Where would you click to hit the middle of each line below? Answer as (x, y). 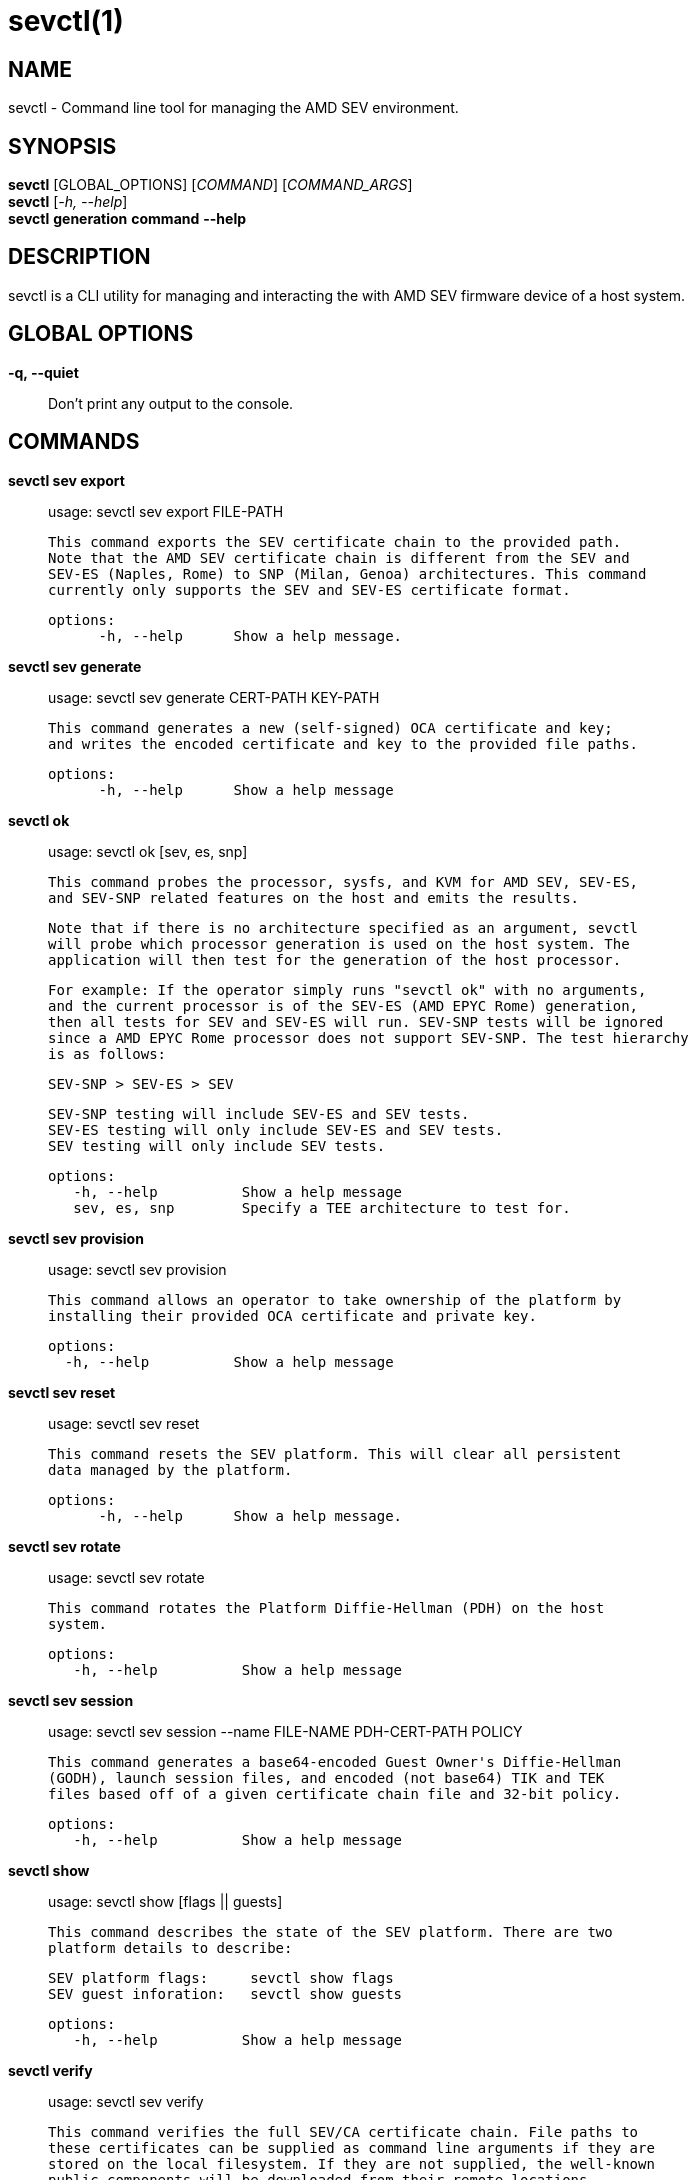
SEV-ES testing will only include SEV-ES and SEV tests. (276, 1129)
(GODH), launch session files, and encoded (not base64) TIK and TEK (326, 1777)
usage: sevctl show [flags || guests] (165, 1901)
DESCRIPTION (79, 257)
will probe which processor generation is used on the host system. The (339, 943)
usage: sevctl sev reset (124, 1423)
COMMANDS (74, 442)
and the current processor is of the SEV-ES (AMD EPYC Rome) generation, (343, 1005)
